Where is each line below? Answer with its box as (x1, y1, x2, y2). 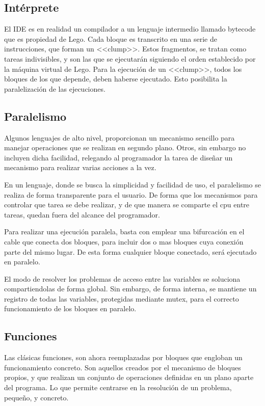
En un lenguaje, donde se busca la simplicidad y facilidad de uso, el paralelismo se (4, 179, 261, 190)
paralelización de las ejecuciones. (4, 83, 105, 94)
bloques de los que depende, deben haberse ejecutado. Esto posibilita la (4, 73, 227, 84)
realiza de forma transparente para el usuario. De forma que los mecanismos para (4, 189, 258, 200)
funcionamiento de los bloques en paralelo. (4, 303, 137, 314)
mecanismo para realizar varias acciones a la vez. (4, 162, 156, 173)
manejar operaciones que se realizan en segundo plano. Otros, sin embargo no (4, 142, 246, 153)
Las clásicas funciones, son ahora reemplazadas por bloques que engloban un (4, 352, 243, 363)
